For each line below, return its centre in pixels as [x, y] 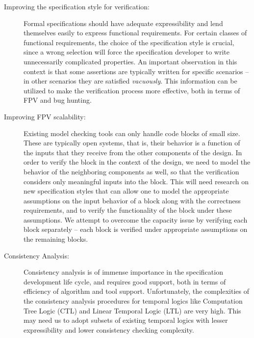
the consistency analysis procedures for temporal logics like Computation [133, 301]
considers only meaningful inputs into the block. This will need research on [136, 181]
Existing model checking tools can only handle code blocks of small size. [132, 133]
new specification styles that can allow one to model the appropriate [126, 191]
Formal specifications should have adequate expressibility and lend [123, 23]
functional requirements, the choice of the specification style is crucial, [129, 42]
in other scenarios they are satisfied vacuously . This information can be [130, 81]
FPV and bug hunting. [58, 100]
